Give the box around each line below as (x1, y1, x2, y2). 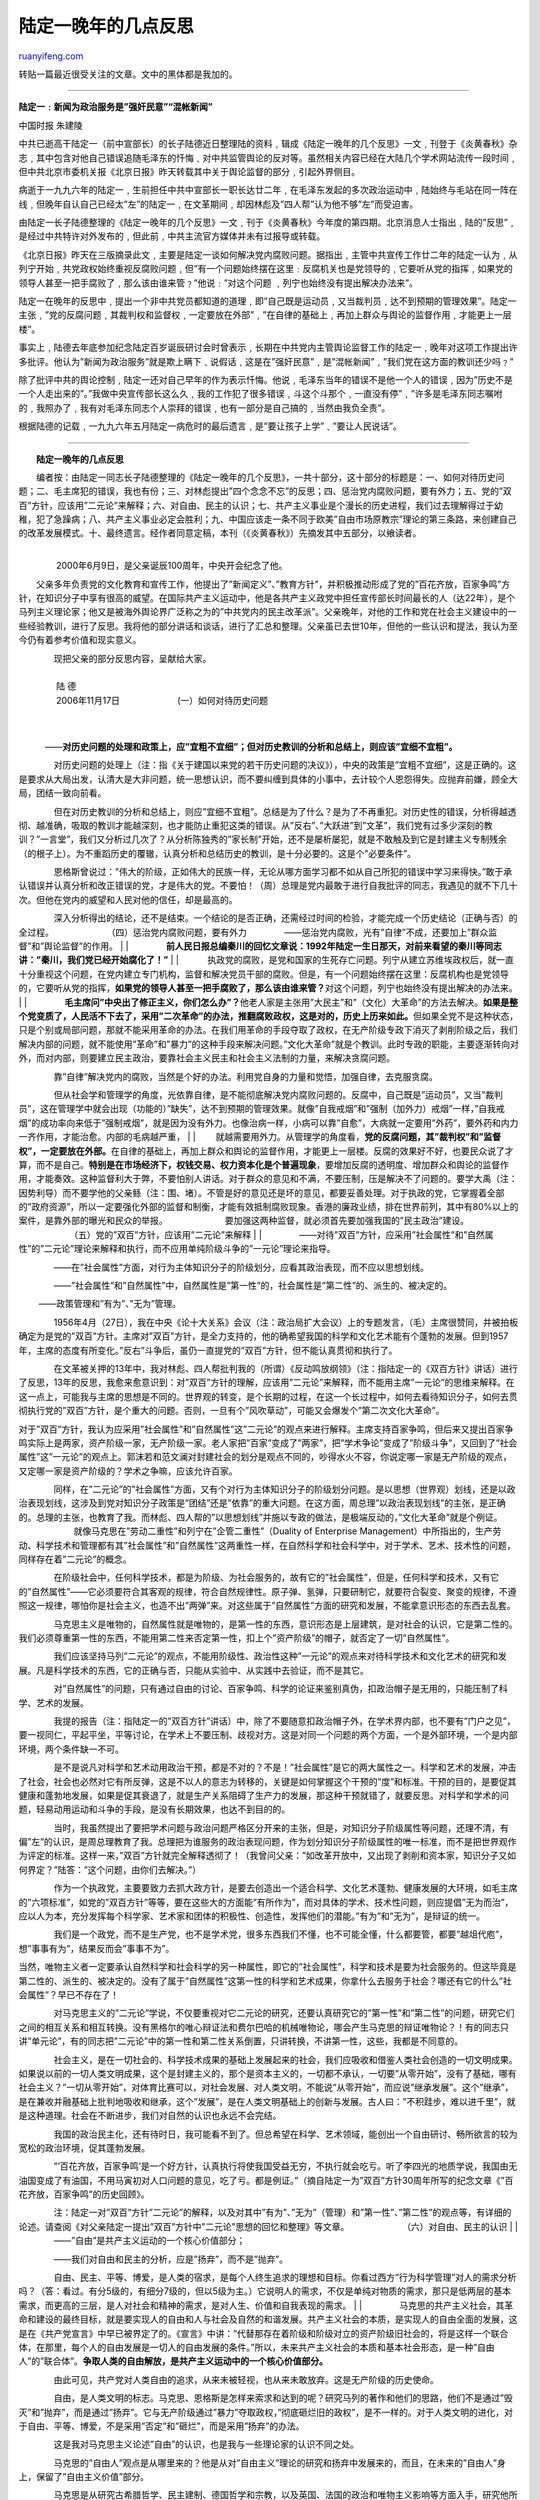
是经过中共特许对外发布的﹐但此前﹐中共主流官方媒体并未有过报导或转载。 (18, 230, 325, 242)
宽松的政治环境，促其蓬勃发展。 (18, 2141, 150, 2154)
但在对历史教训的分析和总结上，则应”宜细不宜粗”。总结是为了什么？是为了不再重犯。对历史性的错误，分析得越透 (53, 805, 517, 817)
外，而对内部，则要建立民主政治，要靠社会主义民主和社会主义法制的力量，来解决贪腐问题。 (18, 1052, 395, 1064)
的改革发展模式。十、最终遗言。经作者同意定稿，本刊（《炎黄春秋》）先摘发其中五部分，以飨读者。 (18, 527, 422, 539)
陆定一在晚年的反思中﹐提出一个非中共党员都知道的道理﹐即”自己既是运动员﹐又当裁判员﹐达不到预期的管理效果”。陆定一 (18, 295, 517, 307)
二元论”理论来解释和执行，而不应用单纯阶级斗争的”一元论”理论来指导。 (43, 1243, 336, 1255)
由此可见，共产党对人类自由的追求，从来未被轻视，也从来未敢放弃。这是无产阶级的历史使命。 (53, 2373, 439, 2385)
